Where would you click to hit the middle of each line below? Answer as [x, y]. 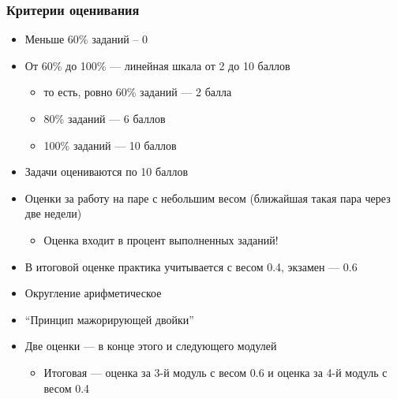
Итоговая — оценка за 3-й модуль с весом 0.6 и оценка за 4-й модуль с [215, 372]
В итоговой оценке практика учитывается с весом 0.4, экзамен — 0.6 [191, 266]
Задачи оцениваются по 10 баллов [107, 172]
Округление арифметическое [93, 293]
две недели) [53, 213]
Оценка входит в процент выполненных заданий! [161, 239]
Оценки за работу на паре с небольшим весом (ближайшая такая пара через [208, 198]
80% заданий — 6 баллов [105, 118]
